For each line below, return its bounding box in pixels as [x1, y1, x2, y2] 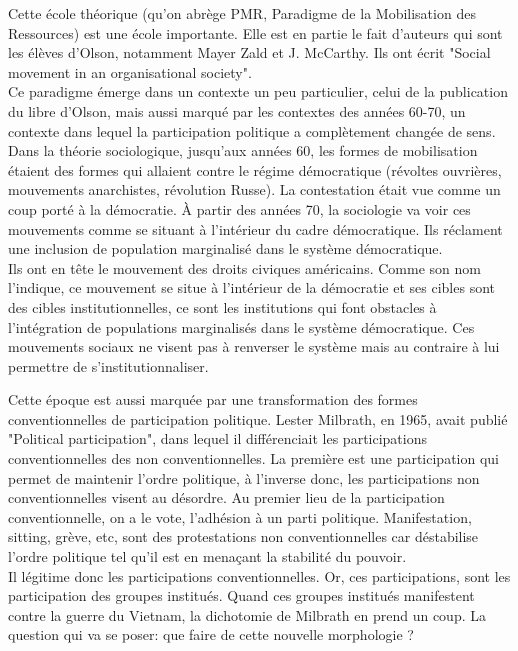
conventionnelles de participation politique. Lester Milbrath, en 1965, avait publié [8, 408, 508, 429]
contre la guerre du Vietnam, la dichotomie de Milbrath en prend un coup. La [8, 604, 486, 625]
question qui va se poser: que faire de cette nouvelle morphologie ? [8, 624, 414, 645]
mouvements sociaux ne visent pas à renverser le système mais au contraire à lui [8, 336, 500, 357]
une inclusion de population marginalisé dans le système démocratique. [8, 238, 443, 259]
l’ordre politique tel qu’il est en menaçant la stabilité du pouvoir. [8, 546, 407, 567]
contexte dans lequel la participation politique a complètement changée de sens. [8, 120, 496, 141]
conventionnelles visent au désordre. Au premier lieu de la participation [8, 487, 445, 508]
